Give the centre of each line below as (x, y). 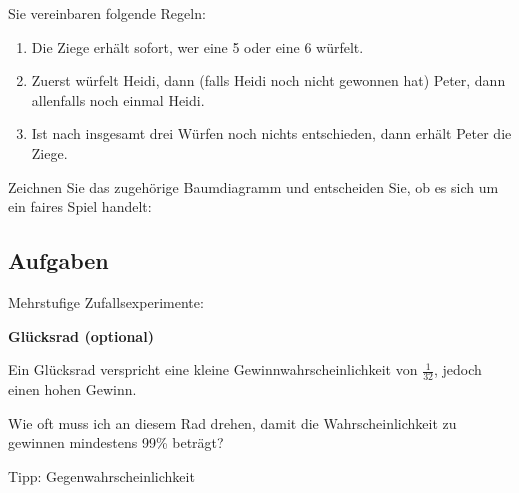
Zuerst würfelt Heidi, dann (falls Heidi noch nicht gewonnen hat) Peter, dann (268, 80)
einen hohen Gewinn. (72, 388)
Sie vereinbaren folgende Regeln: (107, 13)
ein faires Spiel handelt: (80, 206)
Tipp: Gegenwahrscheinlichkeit (101, 475)
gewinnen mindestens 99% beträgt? (116, 442)
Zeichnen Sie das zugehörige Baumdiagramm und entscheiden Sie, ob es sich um (253, 186)
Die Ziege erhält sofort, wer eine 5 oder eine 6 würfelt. (197, 46)
